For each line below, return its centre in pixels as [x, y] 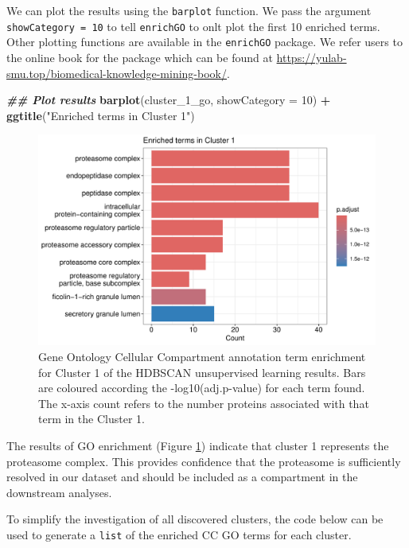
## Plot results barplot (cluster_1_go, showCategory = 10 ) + [169, 100]
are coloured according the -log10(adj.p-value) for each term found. [202, 388]
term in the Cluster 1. [92, 419]
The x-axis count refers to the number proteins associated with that [204, 403]
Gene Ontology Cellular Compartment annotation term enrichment [202, 356]
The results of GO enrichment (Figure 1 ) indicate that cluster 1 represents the [198, 445]
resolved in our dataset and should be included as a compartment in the [182, 477]
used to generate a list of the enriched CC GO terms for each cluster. [179, 534]
